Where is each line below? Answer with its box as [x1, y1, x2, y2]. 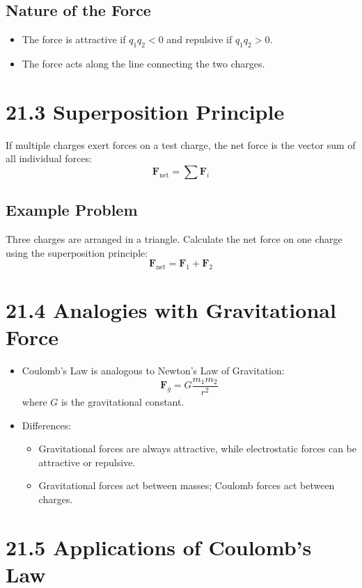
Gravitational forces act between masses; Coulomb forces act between [38, 478, 335, 493]
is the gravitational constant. [61, 395, 184, 409]
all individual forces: [6, 151, 92, 166]
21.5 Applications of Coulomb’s [6, 532, 312, 561]
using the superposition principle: [6, 245, 148, 260]
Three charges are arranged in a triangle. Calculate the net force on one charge [6, 232, 343, 246]
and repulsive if [166, 32, 233, 47]
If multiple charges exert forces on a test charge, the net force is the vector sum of [6, 137, 356, 152]
